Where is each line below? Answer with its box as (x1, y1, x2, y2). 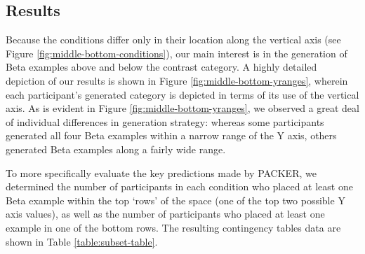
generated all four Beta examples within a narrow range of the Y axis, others (6, 128, 337, 143)
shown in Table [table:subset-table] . (6, 234, 158, 248)
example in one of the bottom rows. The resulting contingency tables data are (6, 220, 341, 234)
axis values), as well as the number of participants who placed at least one (6, 206, 325, 221)
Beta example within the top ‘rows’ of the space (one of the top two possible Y (6, 192, 345, 207)
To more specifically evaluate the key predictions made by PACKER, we (6, 165, 317, 180)
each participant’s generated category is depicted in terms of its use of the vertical (6, 87, 359, 101)
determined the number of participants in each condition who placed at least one (6, 179, 353, 194)
